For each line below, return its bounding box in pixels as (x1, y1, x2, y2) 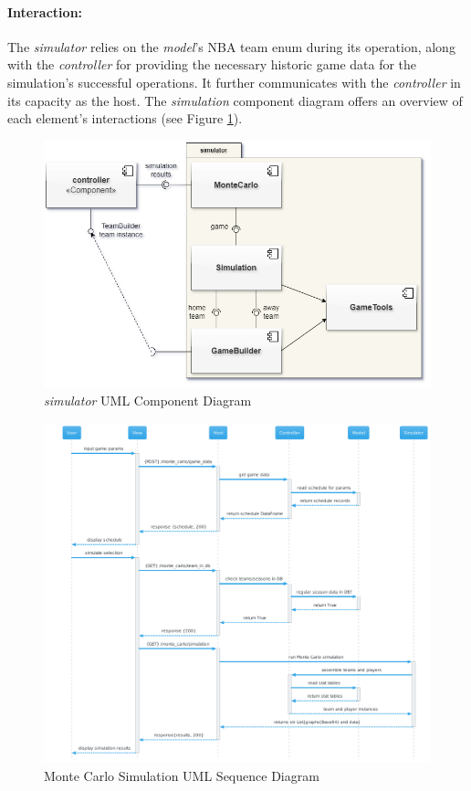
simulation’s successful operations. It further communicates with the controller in (7, 72, 461, 91)
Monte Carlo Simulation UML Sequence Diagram (44, 765, 319, 785)
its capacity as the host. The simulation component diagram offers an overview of (7, 90, 463, 110)
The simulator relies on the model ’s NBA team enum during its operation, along (7, 37, 455, 56)
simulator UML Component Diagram (44, 391, 252, 410)
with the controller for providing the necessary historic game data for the (7, 55, 417, 74)
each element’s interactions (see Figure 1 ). (7, 109, 243, 128)
